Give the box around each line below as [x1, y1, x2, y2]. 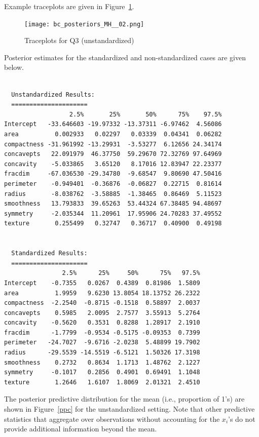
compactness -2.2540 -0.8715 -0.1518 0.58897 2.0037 [4, 299, 200, 307]
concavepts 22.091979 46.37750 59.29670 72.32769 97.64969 [4, 150, 222, 158]
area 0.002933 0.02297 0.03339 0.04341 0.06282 [4, 131, 222, 138]
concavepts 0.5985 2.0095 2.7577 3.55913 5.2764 [4, 309, 200, 316]
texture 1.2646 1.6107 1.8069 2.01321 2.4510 [4, 378, 200, 386]
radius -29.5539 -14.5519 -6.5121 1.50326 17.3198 [4, 349, 200, 356]
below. [4, 62, 24, 72]
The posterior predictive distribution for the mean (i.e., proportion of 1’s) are [4, 393, 245, 404]
